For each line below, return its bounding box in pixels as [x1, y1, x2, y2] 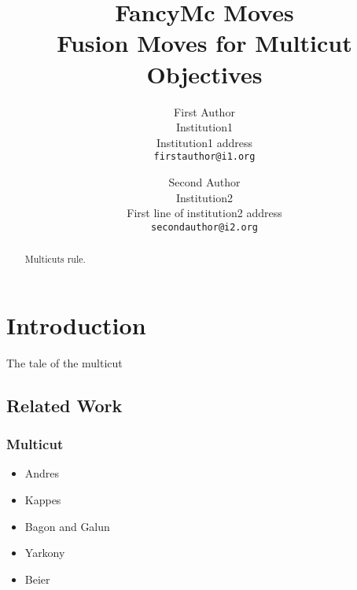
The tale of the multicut [6, 354, 123, 371]
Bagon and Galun [24, 518, 110, 534]
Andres [24, 465, 60, 481]
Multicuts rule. [24, 253, 86, 266]
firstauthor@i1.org [153, 151, 256, 163]
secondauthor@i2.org [150, 221, 259, 233]
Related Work [6, 393, 123, 417]
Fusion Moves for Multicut [57, 27, 352, 59]
